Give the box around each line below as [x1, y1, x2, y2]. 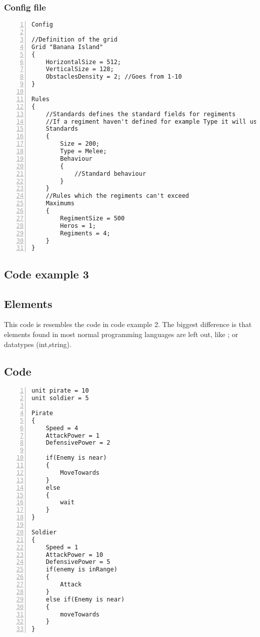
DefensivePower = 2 [45, 439, 110, 447]
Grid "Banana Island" [31, 43, 103, 51]
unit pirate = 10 [31, 387, 89, 395]
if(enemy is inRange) [45, 566, 117, 573]
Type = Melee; [60, 148, 107, 155]
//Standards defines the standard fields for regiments [45, 110, 236, 118]
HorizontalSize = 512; [45, 58, 121, 66]
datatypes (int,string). [4, 339, 71, 349]
